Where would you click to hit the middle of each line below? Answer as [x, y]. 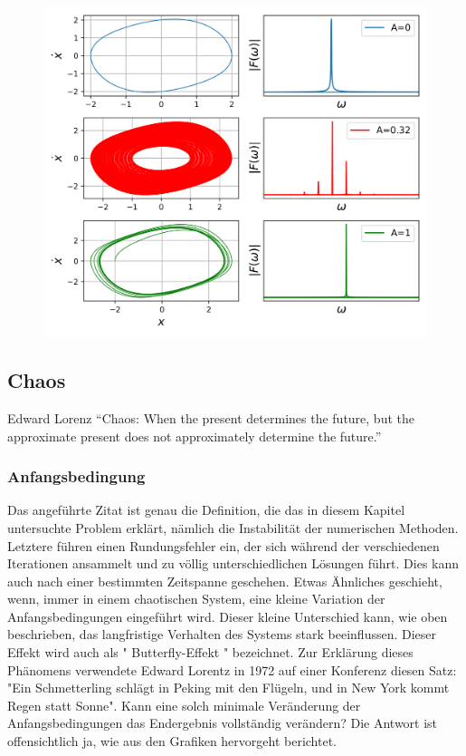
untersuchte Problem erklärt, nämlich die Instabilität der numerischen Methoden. [233, 527]
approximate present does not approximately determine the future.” [195, 436]
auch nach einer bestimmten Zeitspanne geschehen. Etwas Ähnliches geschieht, [225, 581]
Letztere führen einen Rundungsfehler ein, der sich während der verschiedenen [223, 545]
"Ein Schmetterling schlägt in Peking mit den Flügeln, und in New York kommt [228, 688]
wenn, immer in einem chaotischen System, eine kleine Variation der [196, 599]
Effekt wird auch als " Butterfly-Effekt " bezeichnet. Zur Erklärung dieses [210, 652]
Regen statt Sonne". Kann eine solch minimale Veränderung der [184, 705]
